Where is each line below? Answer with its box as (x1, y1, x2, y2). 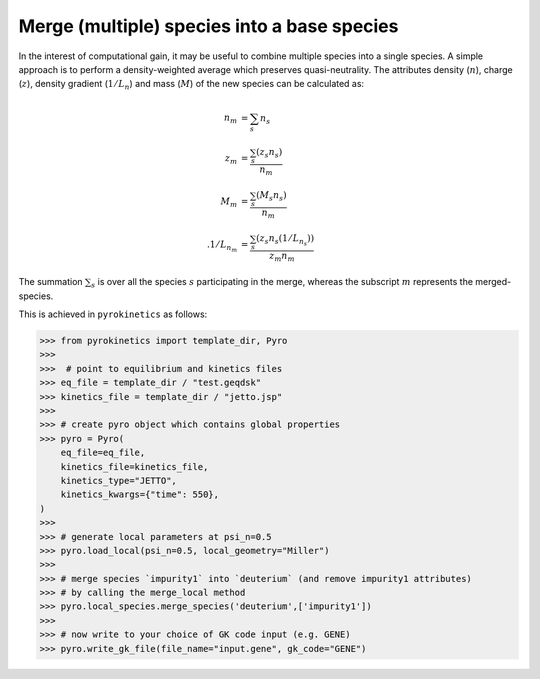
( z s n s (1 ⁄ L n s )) (255, 233, 315, 248)
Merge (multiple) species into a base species (18, 15, 399, 37)
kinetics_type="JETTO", (60, 475, 177, 486)
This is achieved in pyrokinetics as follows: (18, 308, 208, 320)
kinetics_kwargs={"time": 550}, (60, 489, 220, 500)
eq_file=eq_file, (60, 447, 146, 459)
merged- (475, 276, 512, 288)
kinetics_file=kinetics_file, (60, 461, 209, 472)
